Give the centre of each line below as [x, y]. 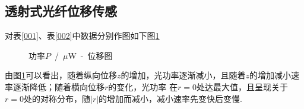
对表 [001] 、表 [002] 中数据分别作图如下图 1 [82, 36]
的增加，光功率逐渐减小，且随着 [183, 75]
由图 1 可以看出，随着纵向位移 [61, 75]
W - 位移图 [90, 55]
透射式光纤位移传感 [61, 11]
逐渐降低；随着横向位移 [58, 86]
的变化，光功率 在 [143, 86]
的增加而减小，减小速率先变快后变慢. [170, 98]
